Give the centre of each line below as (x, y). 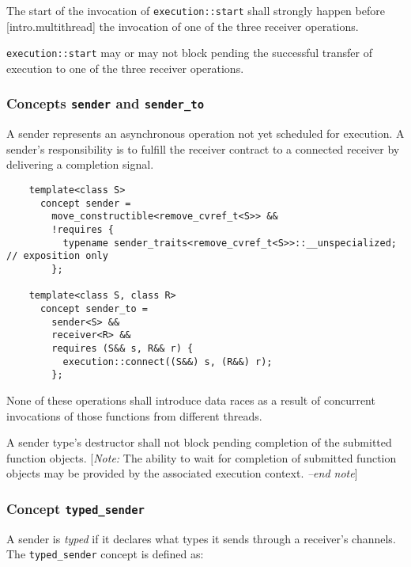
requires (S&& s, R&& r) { (123, 348)
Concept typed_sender (75, 508)
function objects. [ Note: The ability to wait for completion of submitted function (202, 457)
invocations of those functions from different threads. (134, 415)
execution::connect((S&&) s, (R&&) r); (168, 362)
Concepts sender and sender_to (106, 103)
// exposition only (57, 256)
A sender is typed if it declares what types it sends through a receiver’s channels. (201, 538)
